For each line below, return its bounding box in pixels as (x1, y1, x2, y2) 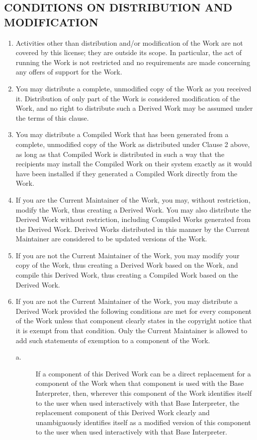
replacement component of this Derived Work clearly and (35, 407, 210, 418)
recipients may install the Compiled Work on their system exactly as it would (15, 158, 252, 169)
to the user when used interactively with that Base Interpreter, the (35, 397, 240, 408)
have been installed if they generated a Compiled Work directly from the (15, 168, 238, 178)
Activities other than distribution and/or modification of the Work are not (15, 37, 243, 48)
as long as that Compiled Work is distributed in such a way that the (15, 148, 225, 159)
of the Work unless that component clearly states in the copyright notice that (15, 315, 252, 326)
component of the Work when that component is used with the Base (35, 378, 244, 388)
